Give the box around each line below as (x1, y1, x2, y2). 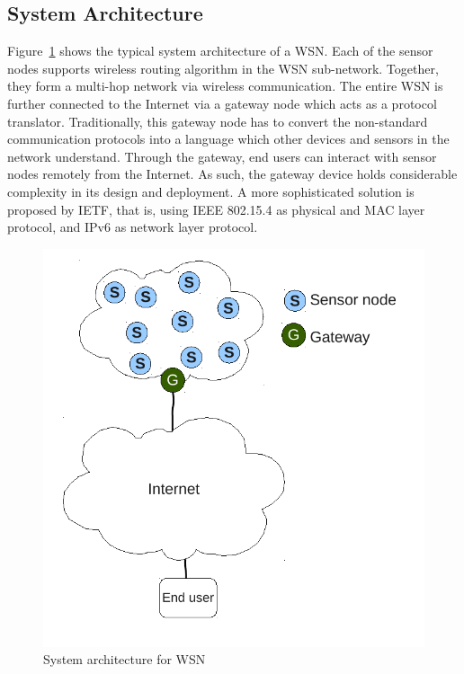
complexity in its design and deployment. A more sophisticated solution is (7, 182, 415, 200)
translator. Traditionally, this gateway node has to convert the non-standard (7, 111, 428, 130)
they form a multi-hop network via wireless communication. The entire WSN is (7, 76, 443, 95)
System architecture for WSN (43, 650, 206, 669)
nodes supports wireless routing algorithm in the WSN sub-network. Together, (7, 58, 439, 77)
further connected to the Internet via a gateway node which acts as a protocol (7, 93, 437, 112)
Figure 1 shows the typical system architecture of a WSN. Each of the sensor (7, 41, 433, 60)
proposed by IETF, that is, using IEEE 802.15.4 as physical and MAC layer (7, 200, 425, 218)
